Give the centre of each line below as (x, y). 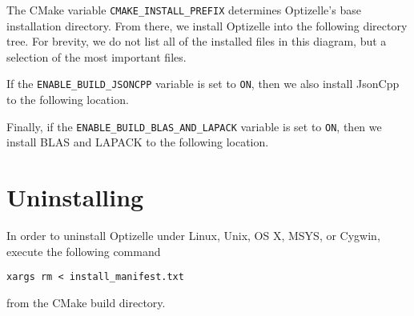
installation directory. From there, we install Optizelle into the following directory (207, 25)
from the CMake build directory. (86, 302)
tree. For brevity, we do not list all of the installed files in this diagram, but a (197, 41)
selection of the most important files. (96, 56)
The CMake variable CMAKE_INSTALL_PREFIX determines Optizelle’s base (184, 10)
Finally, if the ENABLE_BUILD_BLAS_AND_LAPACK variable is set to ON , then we (194, 126)
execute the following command (84, 251)
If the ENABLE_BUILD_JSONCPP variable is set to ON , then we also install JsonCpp (203, 84)
